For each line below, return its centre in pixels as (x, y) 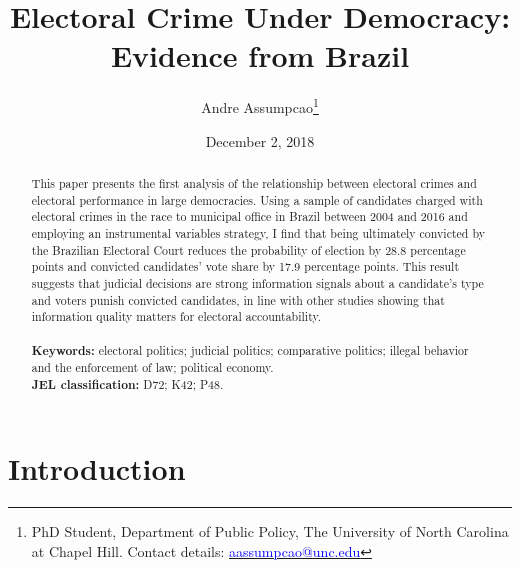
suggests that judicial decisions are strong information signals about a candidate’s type (257, 282)
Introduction (97, 468)
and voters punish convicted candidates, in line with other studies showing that (238, 299)
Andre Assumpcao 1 (260, 105)
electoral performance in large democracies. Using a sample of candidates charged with (257, 199)
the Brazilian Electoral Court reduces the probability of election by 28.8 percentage (248, 249)
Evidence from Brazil (260, 55)
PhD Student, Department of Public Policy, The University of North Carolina (270, 531)
